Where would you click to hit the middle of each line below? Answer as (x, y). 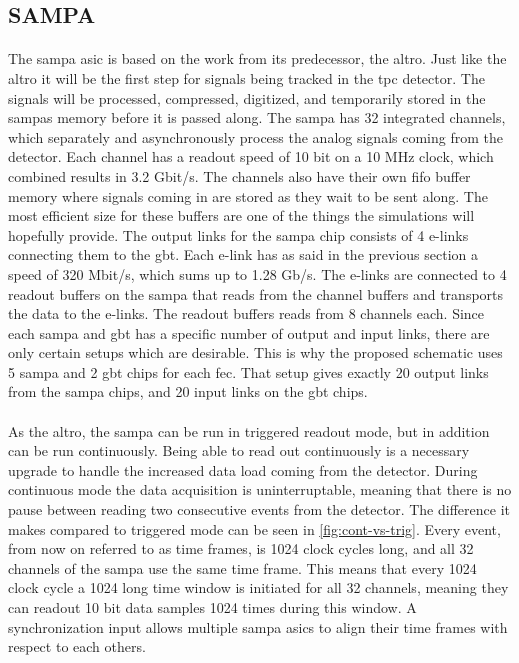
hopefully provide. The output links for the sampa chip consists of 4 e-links (238, 234)
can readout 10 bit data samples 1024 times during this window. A (212, 607)
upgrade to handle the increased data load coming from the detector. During (243, 469)
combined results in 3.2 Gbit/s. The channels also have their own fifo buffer (239, 175)
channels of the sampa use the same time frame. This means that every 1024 (242, 567)
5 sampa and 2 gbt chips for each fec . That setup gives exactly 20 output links (248, 371)
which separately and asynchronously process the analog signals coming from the (255, 136)
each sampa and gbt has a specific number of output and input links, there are (249, 332)
